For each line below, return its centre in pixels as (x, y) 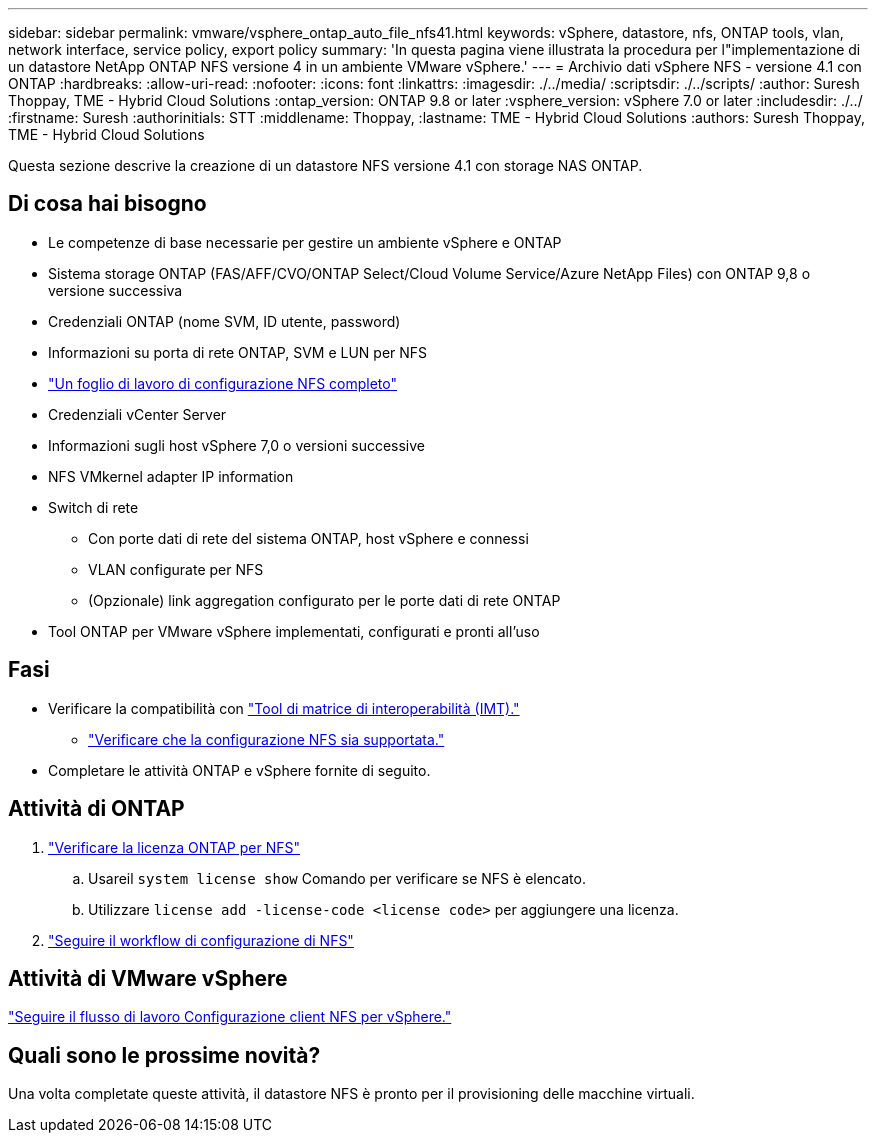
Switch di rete (93, 507)
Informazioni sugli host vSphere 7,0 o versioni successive (236, 445)
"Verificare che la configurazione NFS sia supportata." (266, 739)
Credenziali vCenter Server (137, 414)
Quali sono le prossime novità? (164, 1055)
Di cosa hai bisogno (107, 204)
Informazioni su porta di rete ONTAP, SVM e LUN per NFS (238, 352)
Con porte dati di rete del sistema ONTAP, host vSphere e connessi (308, 538)
